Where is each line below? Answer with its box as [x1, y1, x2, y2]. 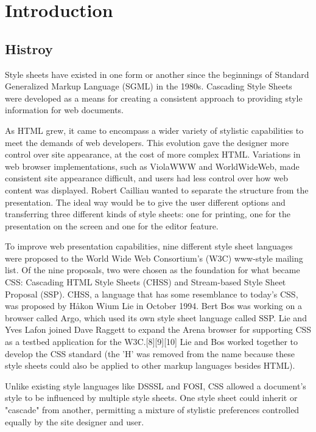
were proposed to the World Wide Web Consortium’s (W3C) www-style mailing [5, 251, 303, 264]
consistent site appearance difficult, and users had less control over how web [5, 172, 288, 184]
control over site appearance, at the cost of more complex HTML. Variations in [5, 148, 301, 161]
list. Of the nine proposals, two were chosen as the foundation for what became [5, 263, 300, 276]
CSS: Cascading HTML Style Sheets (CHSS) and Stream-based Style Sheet [5, 276, 286, 288]
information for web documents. [5, 103, 124, 116]
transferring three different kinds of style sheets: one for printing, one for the [5, 207, 290, 220]
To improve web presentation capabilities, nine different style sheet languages [5, 240, 293, 253]
